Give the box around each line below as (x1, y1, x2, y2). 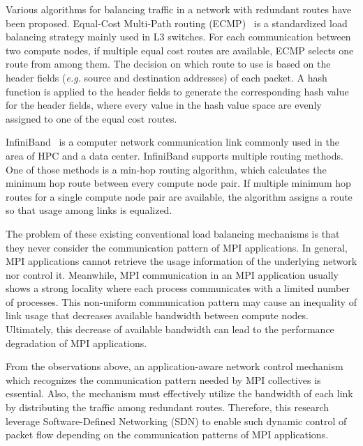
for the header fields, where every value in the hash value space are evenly (6, 98, 322, 112)
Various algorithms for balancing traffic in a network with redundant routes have (6, 2, 352, 16)
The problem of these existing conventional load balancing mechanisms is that (6, 226, 340, 240)
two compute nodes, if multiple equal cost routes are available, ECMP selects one (6, 43, 354, 57)
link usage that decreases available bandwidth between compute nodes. (6, 308, 309, 323)
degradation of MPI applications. (6, 335, 147, 350)
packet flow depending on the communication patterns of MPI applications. (6, 427, 329, 442)
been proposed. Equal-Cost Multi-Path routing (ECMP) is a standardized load (6, 15, 348, 30)
